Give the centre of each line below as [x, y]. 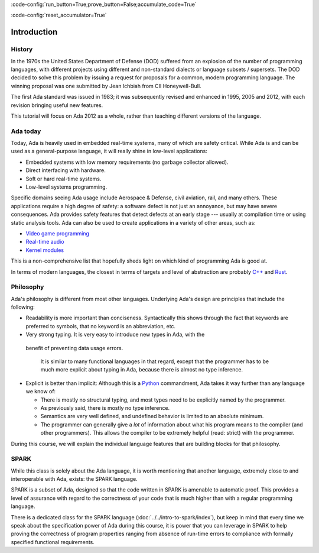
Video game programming [58, 233]
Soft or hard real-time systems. [64, 179]
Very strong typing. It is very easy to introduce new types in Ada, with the [115, 335]
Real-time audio [45, 242]
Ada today [26, 131]
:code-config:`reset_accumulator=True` [59, 15]
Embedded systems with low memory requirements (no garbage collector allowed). [127, 162]
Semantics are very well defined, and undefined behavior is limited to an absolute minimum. [152, 416]
